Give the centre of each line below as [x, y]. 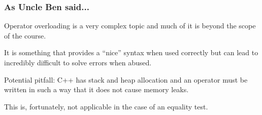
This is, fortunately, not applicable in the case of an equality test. [106, 106]
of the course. [25, 35]
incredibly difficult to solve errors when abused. [78, 62]
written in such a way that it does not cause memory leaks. [96, 89]
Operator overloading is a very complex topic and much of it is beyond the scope [130, 26]
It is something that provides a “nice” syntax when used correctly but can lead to [131, 52]
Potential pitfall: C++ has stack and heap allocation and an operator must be [126, 79]
